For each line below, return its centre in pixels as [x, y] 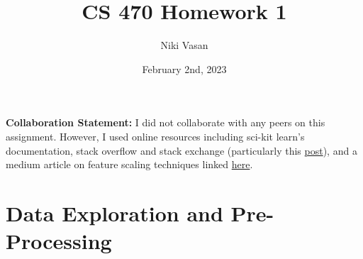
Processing [59, 241]
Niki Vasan [184, 45]
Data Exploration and [115, 213]
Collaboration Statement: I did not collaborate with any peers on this [166, 122]
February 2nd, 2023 [184, 68]
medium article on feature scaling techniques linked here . [129, 164]
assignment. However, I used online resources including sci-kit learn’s [155, 136]
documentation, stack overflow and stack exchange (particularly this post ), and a [181, 150]
